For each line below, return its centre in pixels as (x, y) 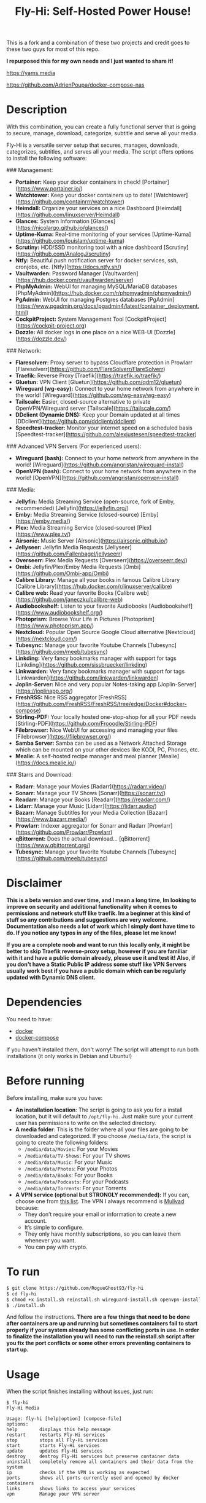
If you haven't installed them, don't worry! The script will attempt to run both (103, 1050)
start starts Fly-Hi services (53, 1446)
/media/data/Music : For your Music (68, 1162)
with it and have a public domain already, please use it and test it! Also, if (101, 958)
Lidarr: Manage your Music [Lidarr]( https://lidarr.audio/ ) (86, 806)
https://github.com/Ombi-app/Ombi (62, 573)
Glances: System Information (52, 221)
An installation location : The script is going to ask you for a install (99, 1110)
